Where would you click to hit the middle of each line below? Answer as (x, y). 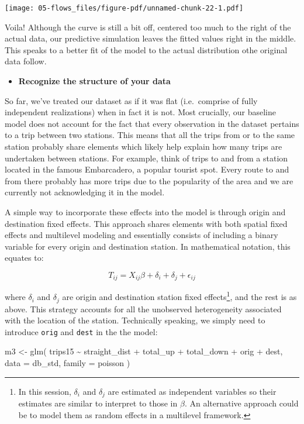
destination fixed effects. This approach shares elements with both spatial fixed (146, 223)
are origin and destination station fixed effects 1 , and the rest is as (179, 296)
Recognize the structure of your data (94, 81)
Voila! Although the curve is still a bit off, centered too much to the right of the (148, 27)
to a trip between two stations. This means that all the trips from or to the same (150, 135)
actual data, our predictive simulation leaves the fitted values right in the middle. (151, 38)
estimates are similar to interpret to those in (98, 403)
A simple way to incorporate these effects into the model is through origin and (145, 211)
